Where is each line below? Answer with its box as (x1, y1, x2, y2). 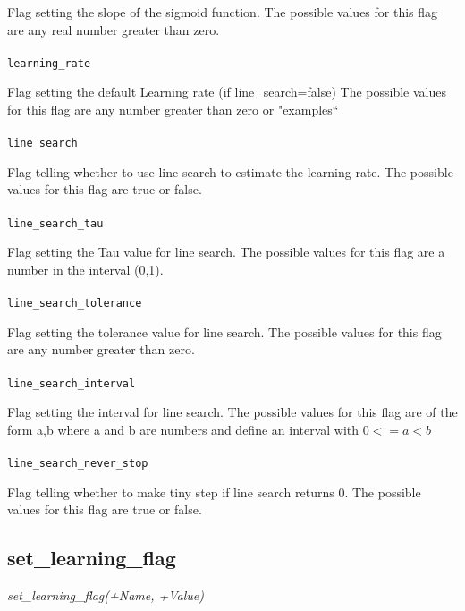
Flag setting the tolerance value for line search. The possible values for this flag (7, 322, 442, 341)
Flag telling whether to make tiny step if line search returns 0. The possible (7, 482, 421, 501)
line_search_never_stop (7, 456, 148, 470)
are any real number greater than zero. (7, 20, 220, 38)
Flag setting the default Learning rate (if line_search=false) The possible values (7, 82, 446, 101)
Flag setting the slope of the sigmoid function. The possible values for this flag (7, 3, 438, 21)
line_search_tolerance (7, 297, 142, 310)
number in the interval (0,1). (7, 259, 164, 278)
